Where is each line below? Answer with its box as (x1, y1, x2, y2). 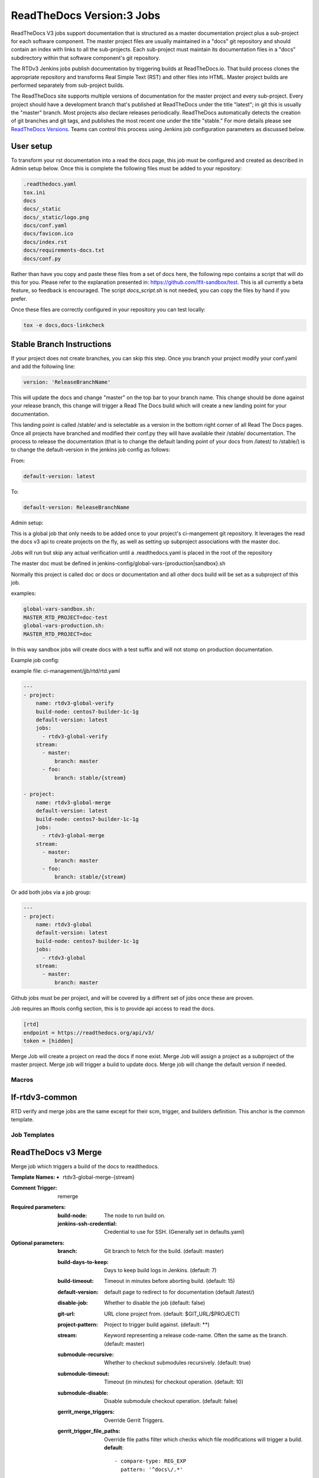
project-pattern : (57, 1321, 99, 1328)
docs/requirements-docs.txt (23, 247, 105, 254)
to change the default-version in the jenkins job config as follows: (11, 446, 171, 453)
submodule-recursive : (57, 1351, 115, 1358)
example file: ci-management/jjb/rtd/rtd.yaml (11, 667, 121, 675)
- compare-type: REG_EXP (114, 1458, 186, 1464)
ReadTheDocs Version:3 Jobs (11, 9, 161, 22)
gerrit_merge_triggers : (57, 1408, 115, 1415)
